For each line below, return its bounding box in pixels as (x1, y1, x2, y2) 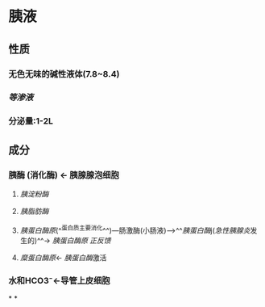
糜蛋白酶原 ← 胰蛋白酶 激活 (19, 252, 107, 263)
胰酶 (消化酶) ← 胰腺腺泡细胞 (8, 169, 119, 180)
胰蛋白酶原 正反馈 (52, 235, 111, 245)
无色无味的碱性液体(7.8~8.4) (8, 68, 120, 79)
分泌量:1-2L (8, 116, 54, 127)
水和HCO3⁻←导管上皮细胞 (8, 275, 110, 286)
